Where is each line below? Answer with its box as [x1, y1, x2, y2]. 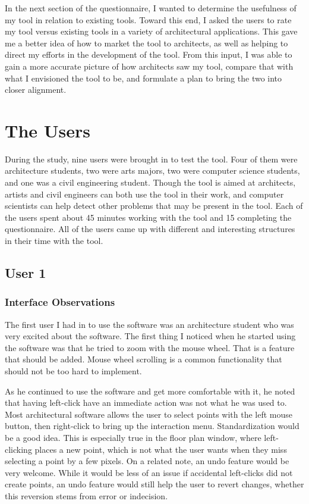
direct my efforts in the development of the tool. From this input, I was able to [5, 48, 292, 61]
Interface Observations [5, 295, 115, 309]
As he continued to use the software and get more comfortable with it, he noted [5, 384, 295, 397]
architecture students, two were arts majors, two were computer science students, [5, 164, 300, 177]
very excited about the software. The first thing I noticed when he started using [5, 330, 296, 342]
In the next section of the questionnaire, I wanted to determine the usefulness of [5, 2, 297, 14]
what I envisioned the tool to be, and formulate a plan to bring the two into [5, 71, 282, 84]
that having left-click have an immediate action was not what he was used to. [5, 396, 287, 409]
